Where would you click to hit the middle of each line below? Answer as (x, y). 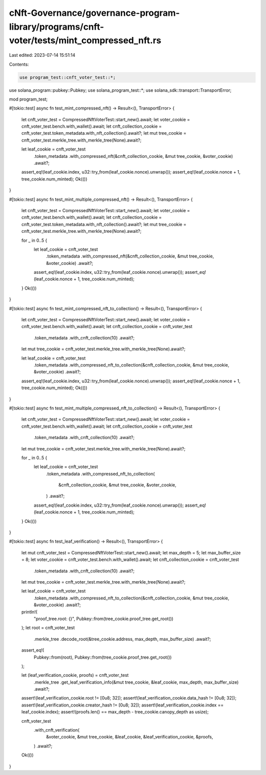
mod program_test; (28, 99)
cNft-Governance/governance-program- (94, 13)
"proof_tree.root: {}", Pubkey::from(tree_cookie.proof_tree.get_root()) (103, 619)
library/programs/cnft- (57, 27)
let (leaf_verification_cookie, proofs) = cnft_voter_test (75, 675)
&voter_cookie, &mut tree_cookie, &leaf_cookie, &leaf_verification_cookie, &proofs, (130, 737)
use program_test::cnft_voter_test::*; (67, 77)
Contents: (19, 64)
